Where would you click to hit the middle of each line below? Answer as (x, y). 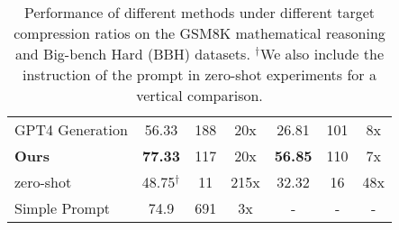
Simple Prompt (63, 208)
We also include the (322, 54)
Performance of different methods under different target (199, 12)
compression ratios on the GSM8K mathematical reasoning (199, 33)
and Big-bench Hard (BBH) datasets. (132, 54)
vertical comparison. (199, 95)
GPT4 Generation (71, 129)
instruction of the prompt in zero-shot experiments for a (199, 74)
